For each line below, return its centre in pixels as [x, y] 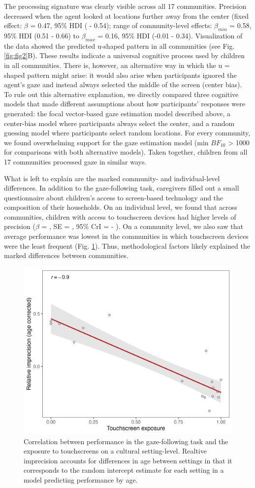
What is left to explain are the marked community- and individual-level [112, 178]
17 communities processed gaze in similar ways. [75, 161]
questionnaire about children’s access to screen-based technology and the [114, 197]
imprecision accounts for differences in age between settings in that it [128, 460]
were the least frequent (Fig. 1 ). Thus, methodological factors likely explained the [127, 245]
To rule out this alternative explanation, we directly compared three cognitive [121, 94]
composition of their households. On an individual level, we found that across [121, 207]
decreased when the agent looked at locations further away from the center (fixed [126, 16]
